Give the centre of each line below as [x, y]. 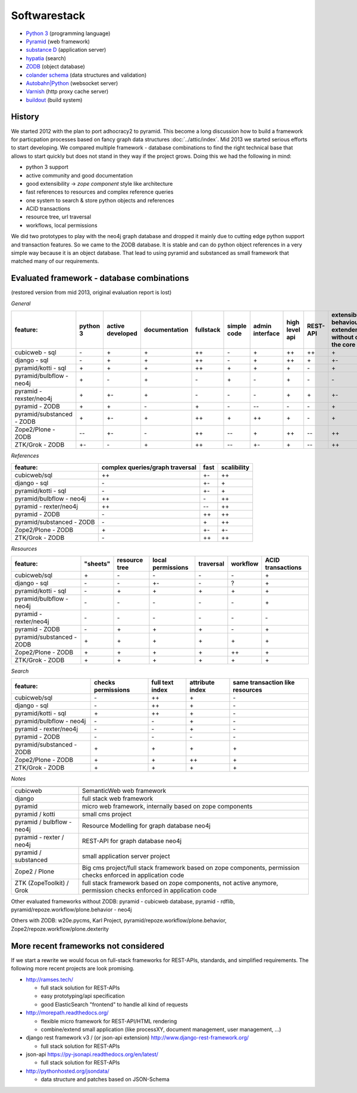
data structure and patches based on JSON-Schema [105, 1079]
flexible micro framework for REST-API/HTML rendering [109, 1021]
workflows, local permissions [62, 225]
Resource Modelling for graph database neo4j [146, 826]
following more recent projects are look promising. [73, 969]
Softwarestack [48, 15]
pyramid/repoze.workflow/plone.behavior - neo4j [71, 910]
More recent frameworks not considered [88, 946]
